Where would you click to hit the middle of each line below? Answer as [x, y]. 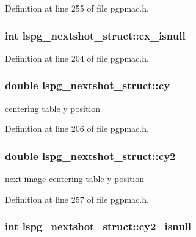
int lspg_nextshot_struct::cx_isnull [95, 35]
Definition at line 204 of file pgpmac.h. [77, 58]
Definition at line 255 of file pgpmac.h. [77, 8]
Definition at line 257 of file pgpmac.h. [77, 199]
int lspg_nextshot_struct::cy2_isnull [98, 226]
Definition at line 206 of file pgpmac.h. [77, 129]
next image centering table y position [75, 179]
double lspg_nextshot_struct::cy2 [90, 155]
